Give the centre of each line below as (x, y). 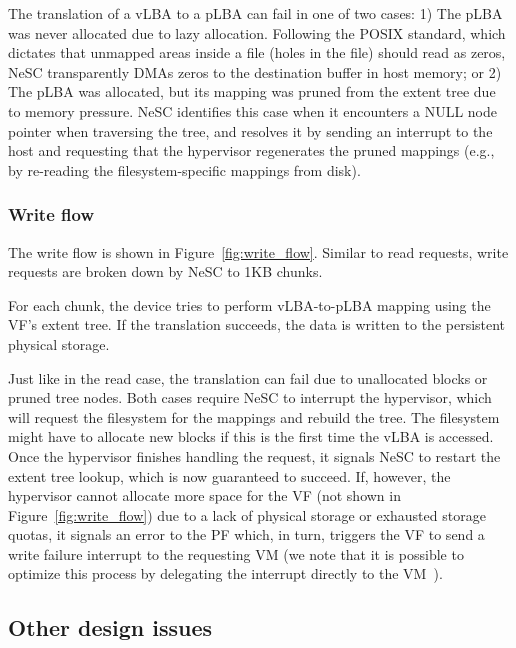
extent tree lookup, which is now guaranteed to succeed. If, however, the (229, 475)
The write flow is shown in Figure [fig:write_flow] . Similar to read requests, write (258, 251)
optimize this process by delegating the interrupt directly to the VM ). (225, 573)
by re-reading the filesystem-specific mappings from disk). (184, 169)
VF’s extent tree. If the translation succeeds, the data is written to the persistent (257, 324)
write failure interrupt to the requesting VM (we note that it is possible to (236, 553)
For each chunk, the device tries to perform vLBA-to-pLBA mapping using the (249, 304)
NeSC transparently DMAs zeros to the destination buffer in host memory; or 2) (255, 71)
